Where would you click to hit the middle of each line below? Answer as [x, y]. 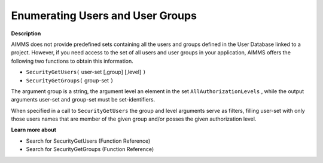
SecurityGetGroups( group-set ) [70, 80]
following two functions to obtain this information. [72, 61]
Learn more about [34, 130]
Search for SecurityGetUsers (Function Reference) [88, 141]
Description [26, 33]
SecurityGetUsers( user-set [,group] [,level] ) [86, 72]
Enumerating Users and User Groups [104, 16]
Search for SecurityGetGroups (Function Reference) [90, 149]
